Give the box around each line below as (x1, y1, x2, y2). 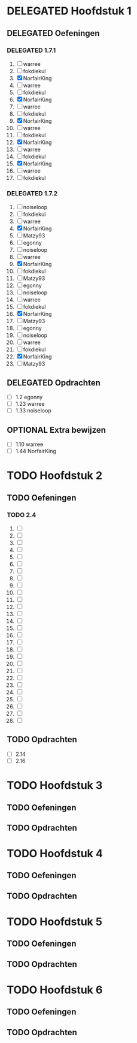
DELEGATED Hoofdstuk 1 (7, 4, 132, 18)
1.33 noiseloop (15, 407, 51, 414)
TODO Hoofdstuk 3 (7, 779, 103, 792)
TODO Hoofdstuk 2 (7, 469, 103, 483)
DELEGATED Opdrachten (7, 378, 101, 388)
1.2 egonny (15, 393, 43, 400)
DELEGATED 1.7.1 (7, 46, 56, 55)
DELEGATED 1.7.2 (7, 189, 58, 197)
